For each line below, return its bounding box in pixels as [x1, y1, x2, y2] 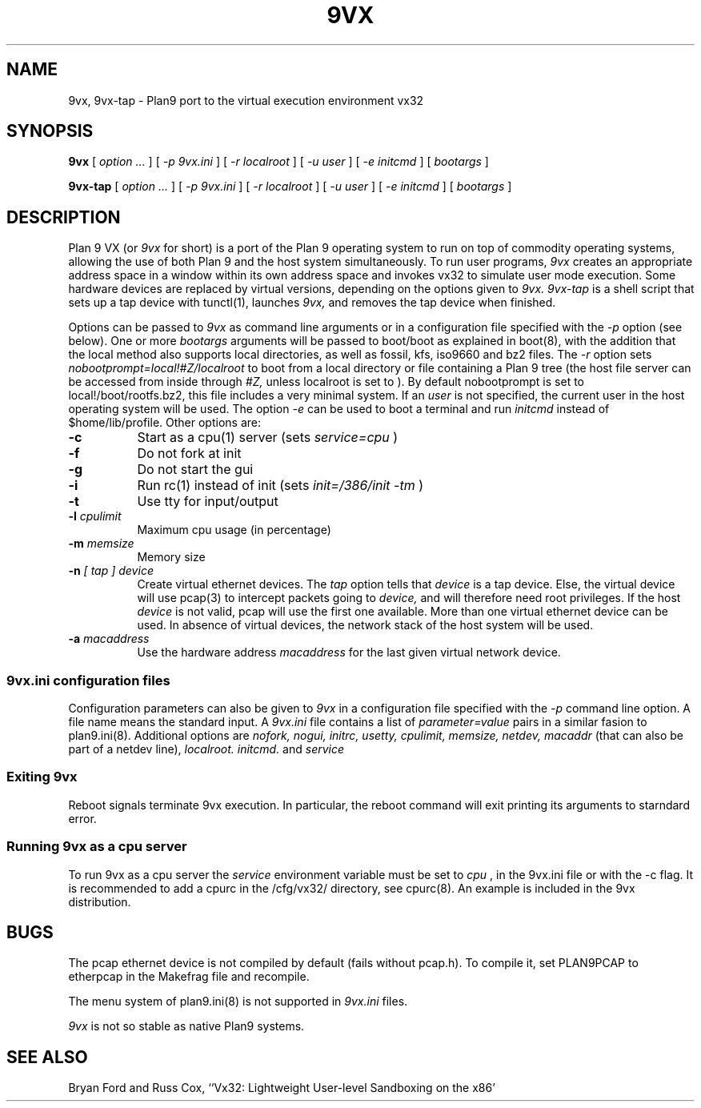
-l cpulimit [68, 509, 122, 524]
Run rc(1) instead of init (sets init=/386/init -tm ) [137, 477, 424, 494]
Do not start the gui [137, 461, 254, 478]
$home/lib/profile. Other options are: [68, 415, 261, 430]
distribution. [68, 894, 131, 909]
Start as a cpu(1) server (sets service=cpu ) [137, 429, 399, 446]
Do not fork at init [137, 445, 242, 462]
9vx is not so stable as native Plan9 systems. [68, 1019, 305, 1034]
